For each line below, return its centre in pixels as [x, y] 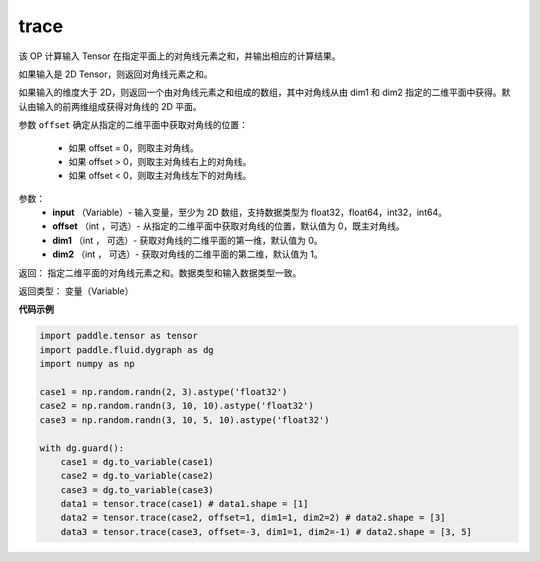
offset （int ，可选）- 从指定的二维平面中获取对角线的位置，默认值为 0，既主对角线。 [228, 226]
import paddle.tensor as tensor [119, 336]
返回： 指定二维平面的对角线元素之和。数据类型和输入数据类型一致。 [160, 272]
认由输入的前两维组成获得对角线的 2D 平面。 [110, 106]
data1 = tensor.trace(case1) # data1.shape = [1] [184, 504]
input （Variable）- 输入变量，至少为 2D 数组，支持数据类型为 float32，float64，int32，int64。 [249, 212]
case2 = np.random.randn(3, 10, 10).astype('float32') [176, 406]
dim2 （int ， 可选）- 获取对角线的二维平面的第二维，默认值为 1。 [188, 254]
